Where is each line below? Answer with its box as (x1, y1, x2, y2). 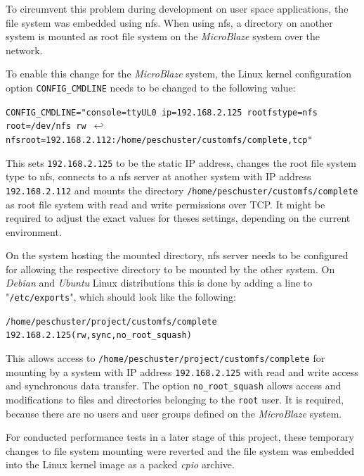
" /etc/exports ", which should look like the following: (6, 289, 236, 304)
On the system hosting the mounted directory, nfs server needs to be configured (6, 248, 349, 263)
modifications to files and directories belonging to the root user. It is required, (6, 392, 344, 406)
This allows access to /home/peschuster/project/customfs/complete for (6, 351, 325, 365)
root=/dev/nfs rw (6, 121, 86, 132)
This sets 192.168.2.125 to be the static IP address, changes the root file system (6, 155, 356, 170)
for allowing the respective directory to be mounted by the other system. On (6, 261, 335, 276)
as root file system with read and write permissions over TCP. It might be (6, 196, 325, 211)
